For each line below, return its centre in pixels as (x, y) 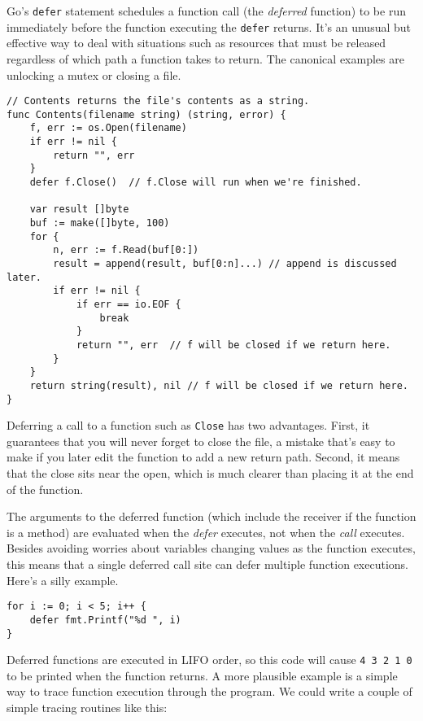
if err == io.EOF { (129, 304)
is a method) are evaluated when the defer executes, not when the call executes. (206, 532)
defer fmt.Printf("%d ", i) (105, 620)
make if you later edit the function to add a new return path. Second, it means (203, 457)
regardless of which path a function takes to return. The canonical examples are (205, 58)
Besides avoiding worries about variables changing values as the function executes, (211, 548)
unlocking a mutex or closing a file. (94, 74)
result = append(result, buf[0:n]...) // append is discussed (225, 263)
